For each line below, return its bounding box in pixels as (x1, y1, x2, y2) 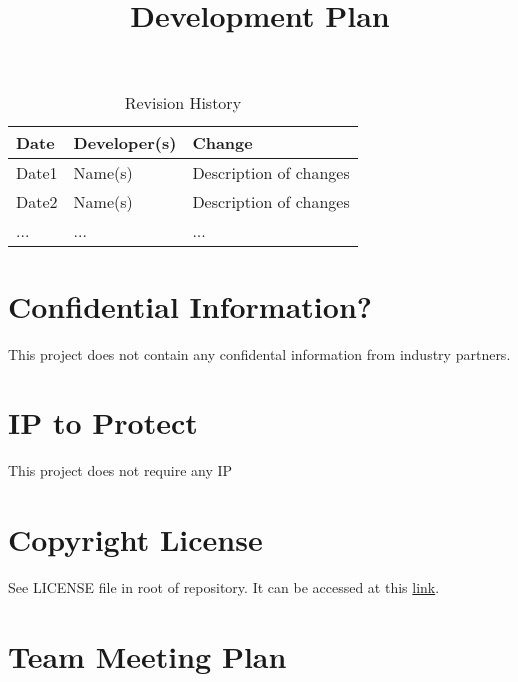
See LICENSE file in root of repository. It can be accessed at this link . (8, 576, 440, 597)
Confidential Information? (8, 285, 372, 326)
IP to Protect (8, 402, 198, 443)
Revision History (124, 91, 242, 115)
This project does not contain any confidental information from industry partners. (8, 343, 511, 364)
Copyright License (8, 519, 263, 559)
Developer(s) (73, 131, 177, 155)
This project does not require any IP (8, 460, 233, 481)
